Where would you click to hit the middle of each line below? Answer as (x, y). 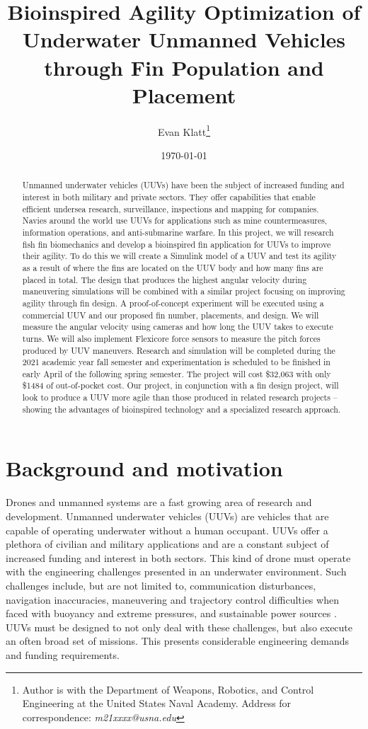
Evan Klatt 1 (184, 130)
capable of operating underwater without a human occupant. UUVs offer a (167, 530)
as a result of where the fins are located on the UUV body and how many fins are (173, 267)
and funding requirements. (63, 654)
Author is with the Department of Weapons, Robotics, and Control (168, 689)
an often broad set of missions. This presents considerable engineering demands (177, 641)
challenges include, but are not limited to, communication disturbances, (161, 585)
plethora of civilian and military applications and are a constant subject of (167, 544)
